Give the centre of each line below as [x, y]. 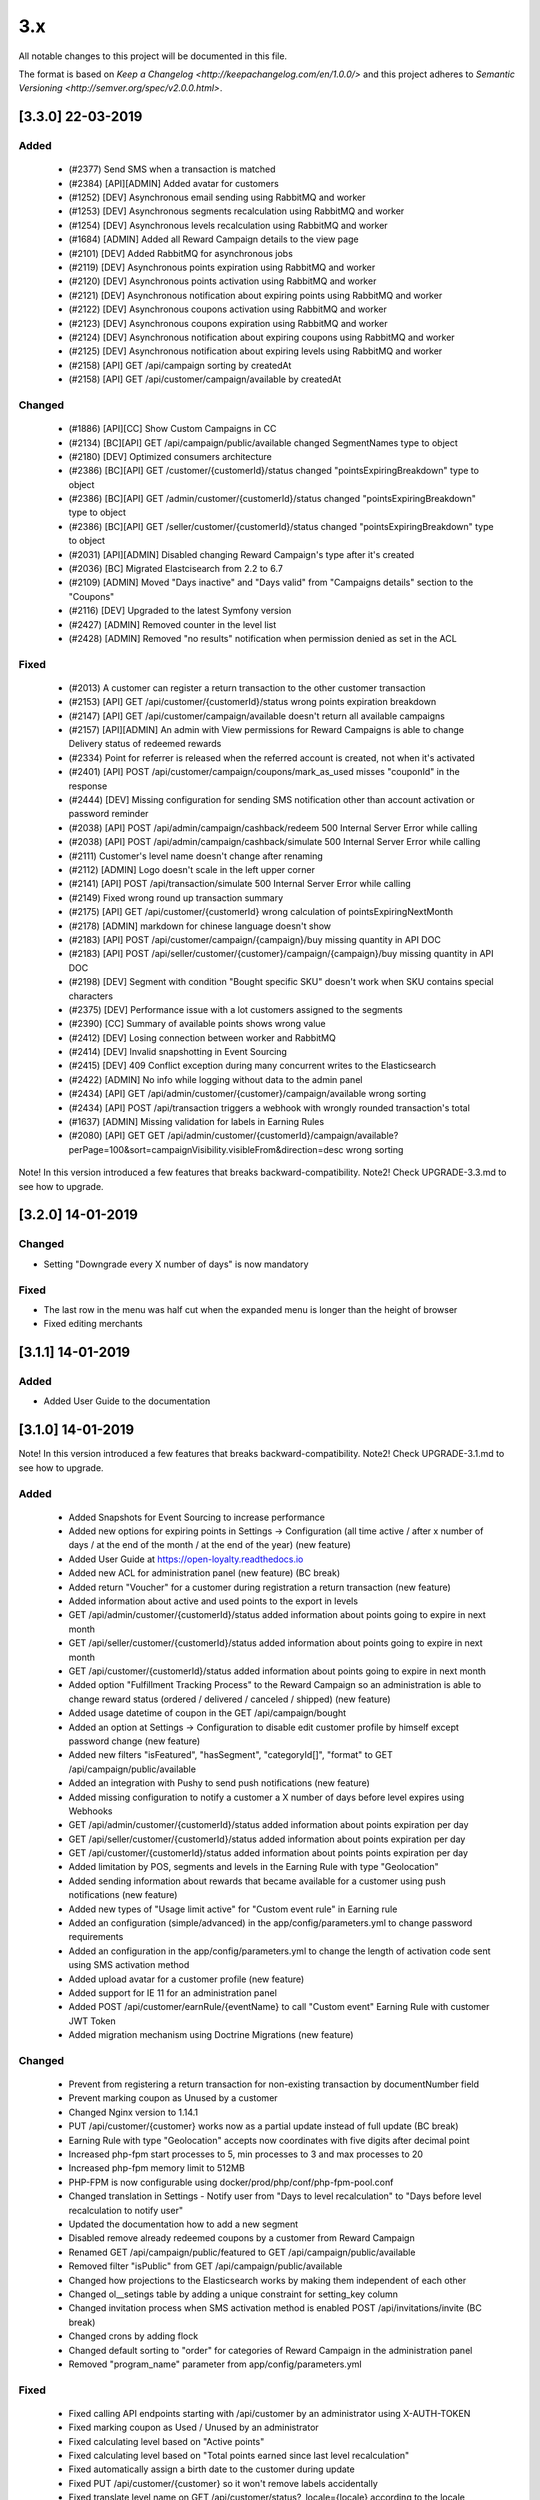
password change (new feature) [134, 1741]
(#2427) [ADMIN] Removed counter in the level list [172, 624]
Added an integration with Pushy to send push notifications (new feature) [219, 1783]
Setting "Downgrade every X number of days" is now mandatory [176, 1264]
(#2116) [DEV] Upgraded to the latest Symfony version [180, 611]
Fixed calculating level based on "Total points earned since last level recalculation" [239, 2456]
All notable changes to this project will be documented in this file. [153, 56]
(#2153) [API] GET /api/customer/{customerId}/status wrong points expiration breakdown [252, 702]
